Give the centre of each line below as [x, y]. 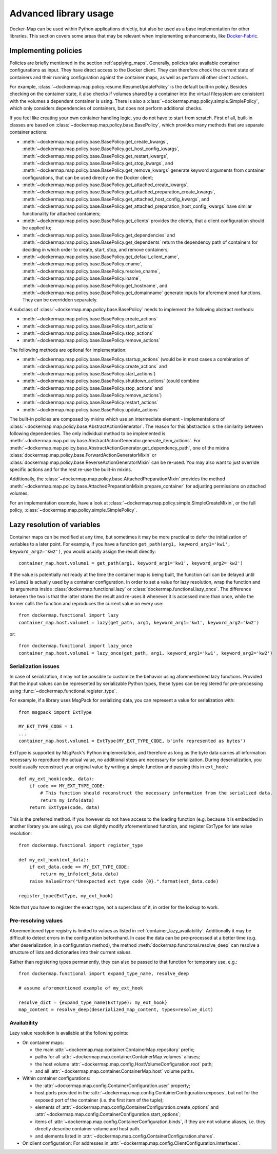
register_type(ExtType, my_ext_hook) [66, 896]
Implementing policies [46, 51]
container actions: [29, 132]
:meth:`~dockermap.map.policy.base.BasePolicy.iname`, [82, 278]
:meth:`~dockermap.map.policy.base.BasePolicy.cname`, [83, 264]
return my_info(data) [67, 800]
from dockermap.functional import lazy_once [76, 646]
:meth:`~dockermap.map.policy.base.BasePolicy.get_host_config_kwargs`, [101, 149]
